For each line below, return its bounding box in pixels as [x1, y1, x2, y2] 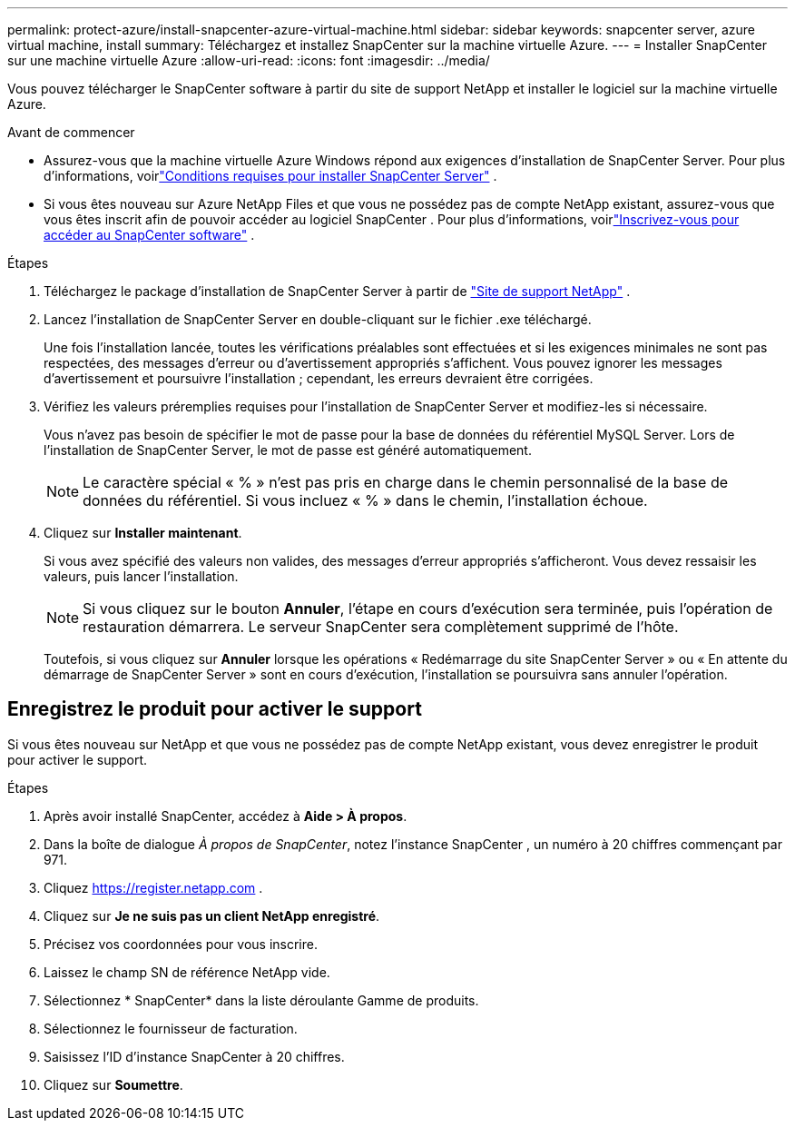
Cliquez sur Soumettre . [44, 1076, 183, 1093]
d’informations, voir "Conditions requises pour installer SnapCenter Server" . [44, 168, 497, 183]
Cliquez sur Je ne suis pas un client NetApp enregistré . [44, 907, 380, 924]
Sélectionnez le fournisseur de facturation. [44, 1020, 298, 1036]
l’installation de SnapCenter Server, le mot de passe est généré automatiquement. [44, 442, 532, 458]
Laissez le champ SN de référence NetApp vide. [44, 964, 330, 980]
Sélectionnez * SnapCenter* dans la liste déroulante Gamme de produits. [44, 992, 479, 1008]
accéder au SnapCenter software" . [44, 227, 255, 242]
